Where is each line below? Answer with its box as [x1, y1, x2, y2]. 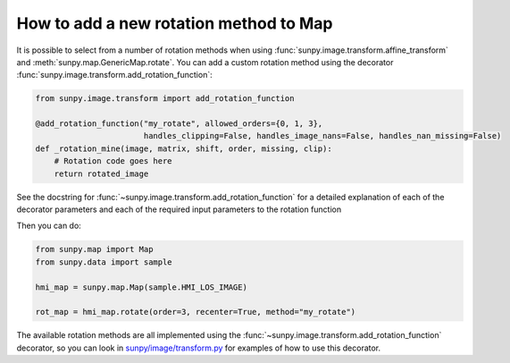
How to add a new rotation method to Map [16, 13, 333, 33]
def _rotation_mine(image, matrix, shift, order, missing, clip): [35, 143, 332, 154]
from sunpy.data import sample [35, 257, 173, 267]
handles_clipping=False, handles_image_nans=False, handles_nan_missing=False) [143, 131, 502, 141]
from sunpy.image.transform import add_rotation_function [35, 94, 295, 104]
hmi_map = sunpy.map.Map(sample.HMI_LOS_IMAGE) [35, 282, 247, 292]
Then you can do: [16, 220, 82, 232]
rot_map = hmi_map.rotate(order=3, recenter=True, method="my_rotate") [35, 307, 356, 317]
